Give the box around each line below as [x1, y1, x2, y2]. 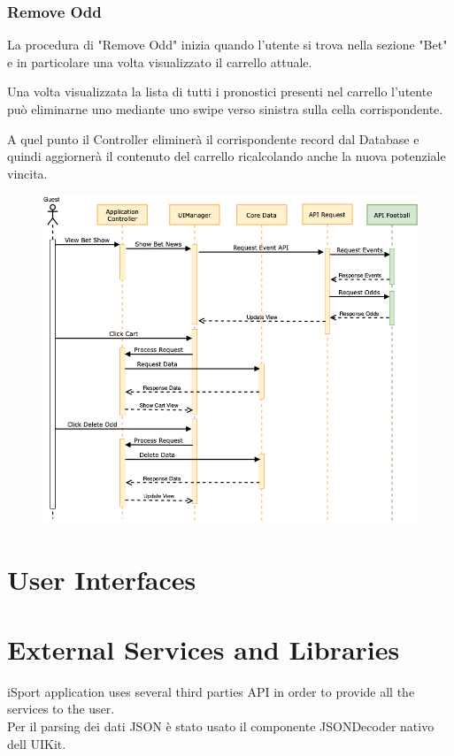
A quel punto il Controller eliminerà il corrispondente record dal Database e [7, 129, 419, 148]
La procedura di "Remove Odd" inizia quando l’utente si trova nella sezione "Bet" [7, 35, 448, 54]
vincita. [7, 164, 48, 182]
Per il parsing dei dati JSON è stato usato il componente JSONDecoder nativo [7, 716, 435, 735]
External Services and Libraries [7, 630, 400, 667]
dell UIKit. [7, 734, 66, 752]
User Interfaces [7, 561, 196, 598]
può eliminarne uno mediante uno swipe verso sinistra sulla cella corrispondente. [7, 100, 443, 118]
